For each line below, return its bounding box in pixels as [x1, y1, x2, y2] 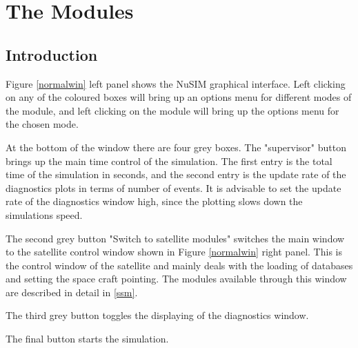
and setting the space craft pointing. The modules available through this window [6, 271, 347, 286]
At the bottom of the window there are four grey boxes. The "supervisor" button [6, 139, 346, 154]
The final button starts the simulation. [6, 331, 169, 346]
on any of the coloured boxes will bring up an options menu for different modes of [6, 90, 352, 104]
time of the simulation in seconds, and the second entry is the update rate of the [6, 167, 346, 182]
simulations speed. [6, 207, 83, 222]
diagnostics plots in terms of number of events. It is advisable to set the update [6, 180, 341, 195]
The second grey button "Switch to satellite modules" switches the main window [6, 231, 345, 245]
